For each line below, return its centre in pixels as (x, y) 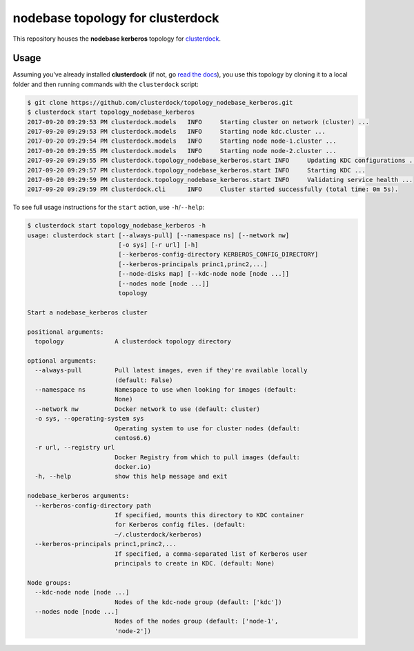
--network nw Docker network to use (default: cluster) (148, 409)
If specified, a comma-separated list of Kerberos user (211, 554)
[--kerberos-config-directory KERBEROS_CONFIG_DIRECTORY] (218, 254)
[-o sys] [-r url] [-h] (158, 245)
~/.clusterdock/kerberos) (158, 534)
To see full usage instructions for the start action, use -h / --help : (109, 208)
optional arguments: (62, 361)
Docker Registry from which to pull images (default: (207, 457)
